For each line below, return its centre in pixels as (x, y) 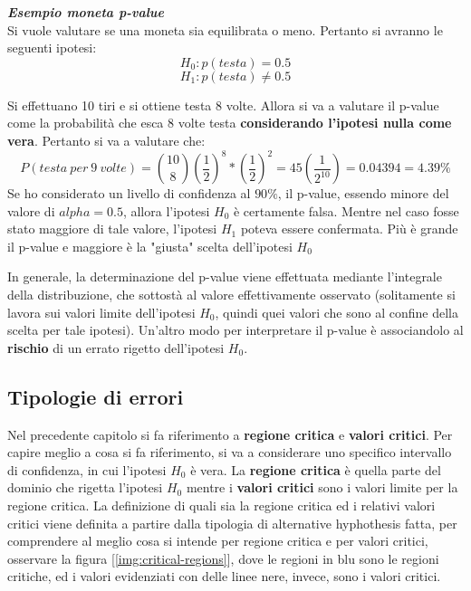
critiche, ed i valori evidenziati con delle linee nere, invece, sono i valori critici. (224, 576)
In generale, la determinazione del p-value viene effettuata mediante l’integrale (225, 276)
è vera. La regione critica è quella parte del (316, 469)
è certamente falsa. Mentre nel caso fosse (346, 210)
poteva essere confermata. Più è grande (349, 229)
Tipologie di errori (96, 396)
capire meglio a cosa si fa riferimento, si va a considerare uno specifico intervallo (230, 452)
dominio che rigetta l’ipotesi (85, 487)
